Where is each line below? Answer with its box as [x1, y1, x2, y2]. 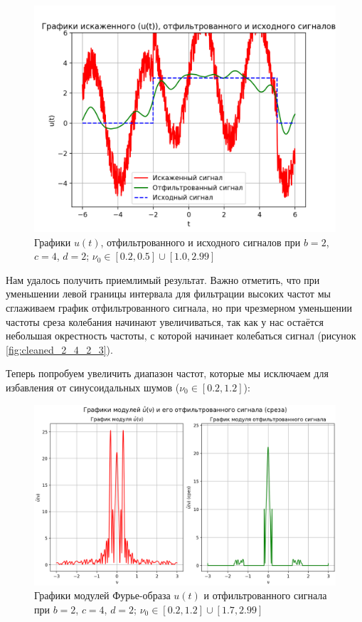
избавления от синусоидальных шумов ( [6, 379, 180, 394]
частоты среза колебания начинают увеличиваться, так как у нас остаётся [6, 314, 324, 329]
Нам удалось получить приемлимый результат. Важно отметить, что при [6, 272, 320, 287]
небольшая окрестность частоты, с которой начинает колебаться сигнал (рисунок [6, 328, 356, 343]
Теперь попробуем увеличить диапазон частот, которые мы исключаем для [6, 366, 329, 381]
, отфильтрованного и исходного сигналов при [100, 234, 301, 249]
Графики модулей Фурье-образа [34, 588, 171, 603]
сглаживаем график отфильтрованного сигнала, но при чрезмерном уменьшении [6, 300, 352, 315]
